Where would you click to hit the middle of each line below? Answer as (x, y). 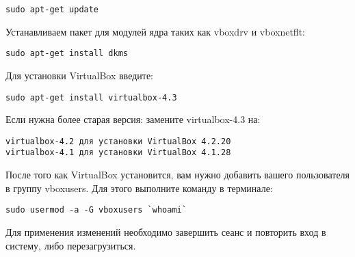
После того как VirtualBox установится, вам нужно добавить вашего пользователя (178, 175)
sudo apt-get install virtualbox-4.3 (91, 97)
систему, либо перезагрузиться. (71, 245)
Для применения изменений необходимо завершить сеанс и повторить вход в (166, 231)
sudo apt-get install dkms (67, 54)
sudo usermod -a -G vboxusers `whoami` (96, 210)
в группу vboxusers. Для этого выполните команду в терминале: (139, 188)
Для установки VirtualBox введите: (79, 75)
